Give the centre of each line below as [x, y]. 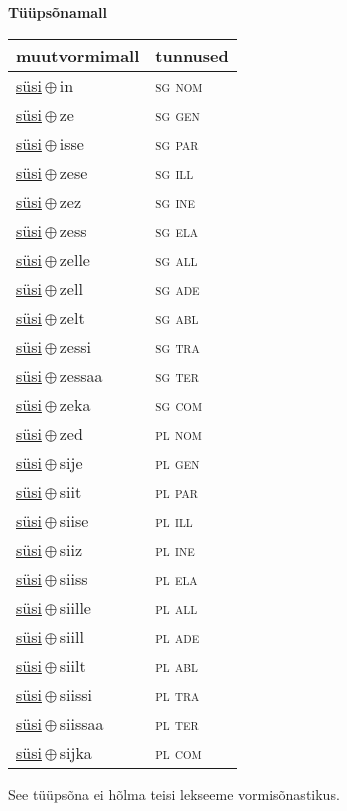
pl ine [175, 549]
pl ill [174, 520]
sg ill [174, 172]
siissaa [81, 723]
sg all [176, 259]
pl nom [178, 433]
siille [75, 607]
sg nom [179, 85]
